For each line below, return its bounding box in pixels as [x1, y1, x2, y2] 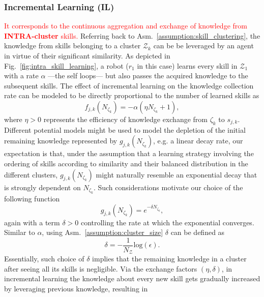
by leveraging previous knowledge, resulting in [4, 283, 148, 294]
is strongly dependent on [4, 182, 81, 192]
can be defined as [170, 227, 225, 237]
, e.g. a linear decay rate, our [153, 135, 243, 146]
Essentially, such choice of [4, 253, 84, 264]
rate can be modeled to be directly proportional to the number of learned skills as [4, 90, 259, 101]
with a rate [4, 70, 39, 81]
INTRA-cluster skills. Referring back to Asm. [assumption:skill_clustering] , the [4, 30, 260, 41]
